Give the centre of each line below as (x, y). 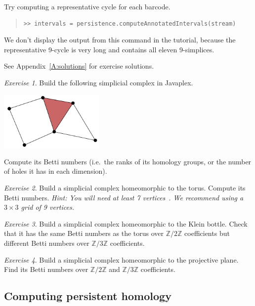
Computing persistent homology (88, 296)
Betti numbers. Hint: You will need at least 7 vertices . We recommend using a (124, 197)
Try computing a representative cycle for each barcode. (87, 6)
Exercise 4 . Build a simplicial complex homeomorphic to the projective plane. (121, 259)
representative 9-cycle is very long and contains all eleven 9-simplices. (109, 49)
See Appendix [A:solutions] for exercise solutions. (79, 66)
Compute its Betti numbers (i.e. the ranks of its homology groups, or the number (128, 161)
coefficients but (207, 233)
